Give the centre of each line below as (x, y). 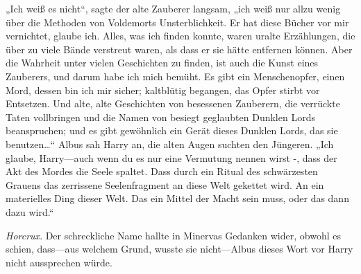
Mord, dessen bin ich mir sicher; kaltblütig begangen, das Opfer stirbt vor (163, 90)
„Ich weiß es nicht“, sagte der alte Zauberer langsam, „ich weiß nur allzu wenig (173, 8)
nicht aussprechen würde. (59, 262)
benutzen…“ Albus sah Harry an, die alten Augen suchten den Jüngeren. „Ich (170, 144)
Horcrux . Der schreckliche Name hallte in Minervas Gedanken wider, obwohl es (173, 235)
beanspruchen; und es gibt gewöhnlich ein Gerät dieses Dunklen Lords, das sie (172, 130)
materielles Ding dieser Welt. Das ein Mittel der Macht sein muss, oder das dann (177, 198)
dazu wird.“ (30, 211)
